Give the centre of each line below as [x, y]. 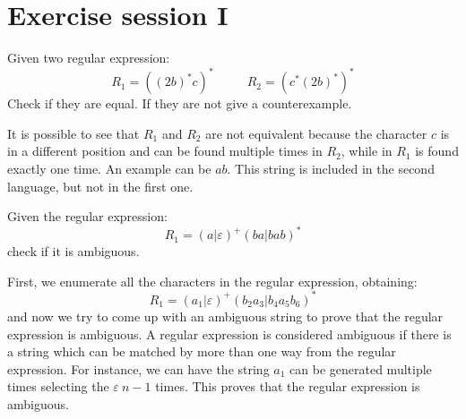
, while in [367, 151]
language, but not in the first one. [100, 186]
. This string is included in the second [331, 168]
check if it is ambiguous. [73, 251]
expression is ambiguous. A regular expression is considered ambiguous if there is [229, 333]
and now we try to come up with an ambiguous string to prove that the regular [225, 316]
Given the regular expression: [87, 216]
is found [437, 151]
